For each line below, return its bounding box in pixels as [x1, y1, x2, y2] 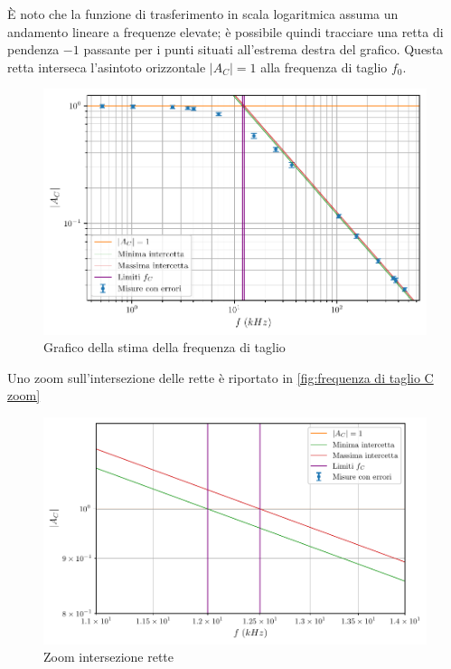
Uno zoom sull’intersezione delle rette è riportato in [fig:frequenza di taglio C [7, 368, 434, 387]
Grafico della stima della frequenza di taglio [43, 338, 286, 357]
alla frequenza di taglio [260, 57, 388, 76]
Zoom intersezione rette [43, 647, 174, 666]
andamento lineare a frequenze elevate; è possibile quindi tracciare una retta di [7, 22, 444, 41]
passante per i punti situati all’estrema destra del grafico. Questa [83, 40, 444, 59]
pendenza [7, 40, 60, 59]
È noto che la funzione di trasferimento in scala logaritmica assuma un [7, 5, 399, 23]
